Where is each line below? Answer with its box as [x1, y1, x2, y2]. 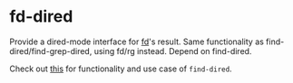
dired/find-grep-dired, [9, 45, 93, 56]
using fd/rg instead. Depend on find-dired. [93, 45, 252, 56]
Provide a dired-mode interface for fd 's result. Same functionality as [9, 36, 265, 47]
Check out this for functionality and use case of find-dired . [9, 63, 233, 74]
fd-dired [9, 6, 73, 27]
